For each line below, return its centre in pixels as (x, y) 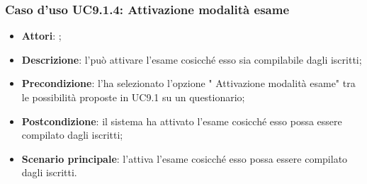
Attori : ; (41, 36)
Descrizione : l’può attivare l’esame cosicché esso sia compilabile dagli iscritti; (192, 59)
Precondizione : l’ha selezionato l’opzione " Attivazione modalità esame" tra (188, 83)
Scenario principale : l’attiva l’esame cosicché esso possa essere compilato (185, 158)
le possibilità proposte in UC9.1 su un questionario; (133, 97)
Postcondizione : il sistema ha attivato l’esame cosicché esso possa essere (182, 121)
